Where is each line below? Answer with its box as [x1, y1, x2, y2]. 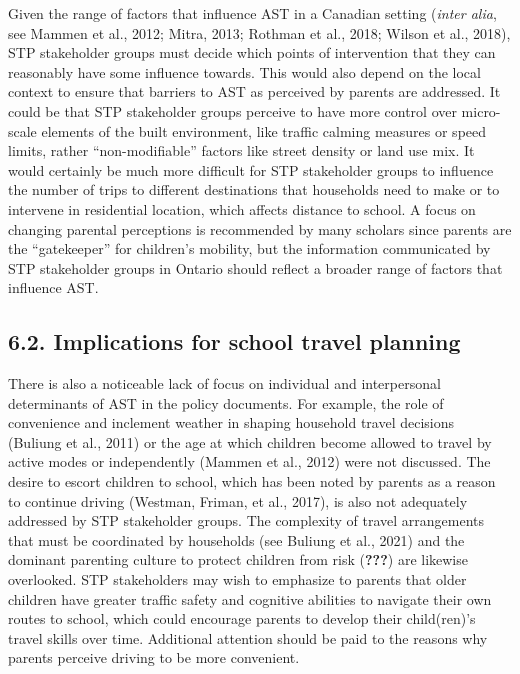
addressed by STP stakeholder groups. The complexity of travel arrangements [8, 510, 485, 531]
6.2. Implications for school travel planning [8, 326, 461, 357]
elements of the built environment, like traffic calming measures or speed [41, 120, 487, 141]
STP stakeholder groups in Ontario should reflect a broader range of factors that [8, 257, 503, 278]
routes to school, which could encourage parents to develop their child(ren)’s [8, 608, 476, 629]
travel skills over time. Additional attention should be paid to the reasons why [8, 627, 488, 648]
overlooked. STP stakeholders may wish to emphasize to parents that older [8, 569, 467, 590]
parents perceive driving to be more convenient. [8, 647, 300, 668]
